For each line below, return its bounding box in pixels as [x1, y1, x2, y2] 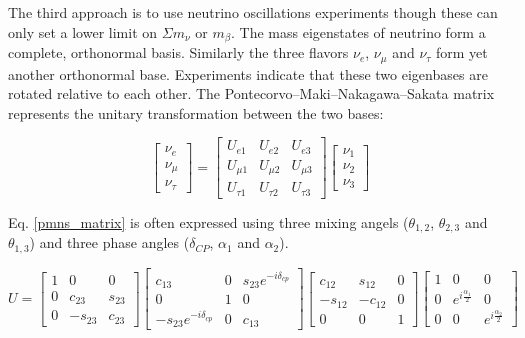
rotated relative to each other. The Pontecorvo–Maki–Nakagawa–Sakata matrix [8, 83, 495, 104]
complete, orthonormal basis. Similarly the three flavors [8, 42, 349, 63]
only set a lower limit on [8, 21, 158, 42]
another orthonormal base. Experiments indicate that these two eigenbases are [8, 63, 488, 84]
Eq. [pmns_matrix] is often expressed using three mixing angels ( [8, 211, 409, 232]
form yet [436, 42, 488, 63]
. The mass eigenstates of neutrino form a [231, 21, 486, 42]
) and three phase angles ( [29, 232, 190, 253]
